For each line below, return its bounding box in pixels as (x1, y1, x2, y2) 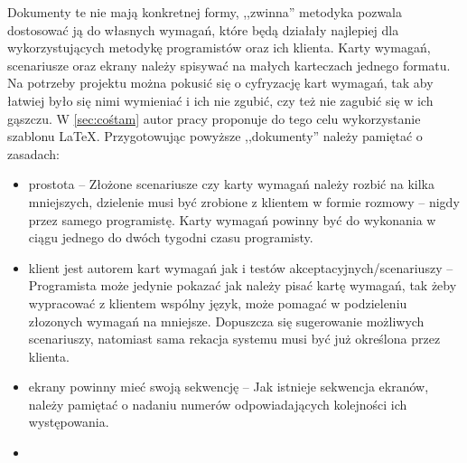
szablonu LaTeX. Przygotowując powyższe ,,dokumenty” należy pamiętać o (7, 127, 423, 146)
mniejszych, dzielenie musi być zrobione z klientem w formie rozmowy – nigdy (28, 192, 460, 211)
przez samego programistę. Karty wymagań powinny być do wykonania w (28, 210, 436, 229)
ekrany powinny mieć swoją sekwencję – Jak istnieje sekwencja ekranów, (28, 377, 429, 396)
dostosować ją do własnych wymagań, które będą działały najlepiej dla (7, 20, 399, 39)
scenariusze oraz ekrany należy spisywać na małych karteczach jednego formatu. (7, 55, 451, 74)
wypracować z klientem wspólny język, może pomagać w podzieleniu (28, 293, 407, 312)
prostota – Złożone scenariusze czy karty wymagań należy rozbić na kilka (28, 175, 434, 194)
